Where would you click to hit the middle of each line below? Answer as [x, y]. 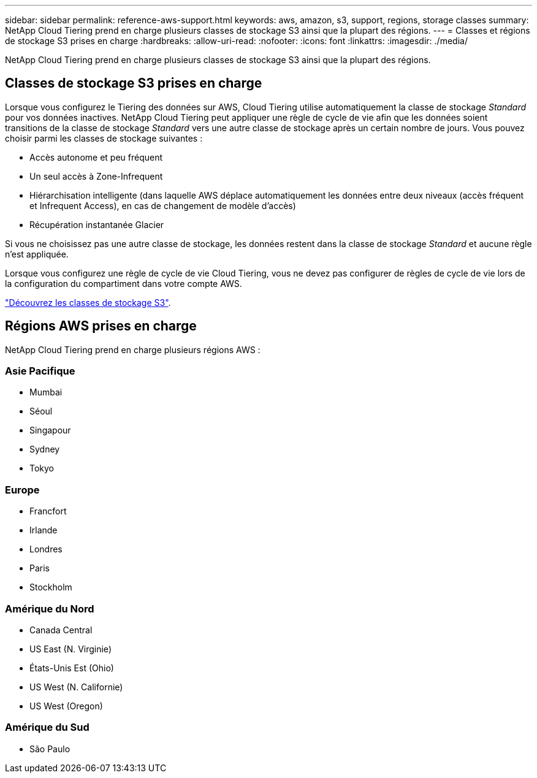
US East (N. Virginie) [70, 649]
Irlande [44, 530]
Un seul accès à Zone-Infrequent [96, 176]
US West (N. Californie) [76, 687]
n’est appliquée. [37, 254]
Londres [46, 549]
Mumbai [46, 392]
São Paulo [50, 749]
